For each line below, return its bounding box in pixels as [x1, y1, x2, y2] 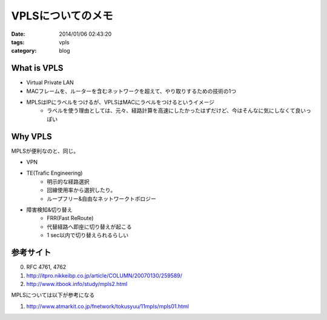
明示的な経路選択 [47, 178, 90, 185]
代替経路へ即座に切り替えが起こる [47, 223, 132, 230]
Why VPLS [11, 131, 53, 142]
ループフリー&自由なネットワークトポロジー [47, 195, 157, 202]
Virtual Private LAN [26, 79, 74, 86]
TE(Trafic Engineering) [26, 170, 83, 177]
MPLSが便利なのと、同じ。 [11, 147, 79, 155]
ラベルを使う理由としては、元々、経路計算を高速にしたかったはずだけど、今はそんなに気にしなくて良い [47, 107, 306, 115]
